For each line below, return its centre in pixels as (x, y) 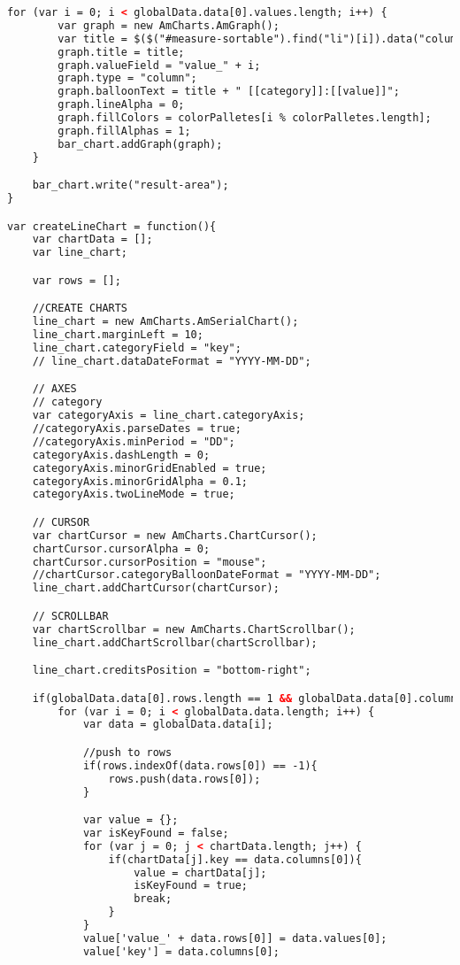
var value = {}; (130, 820)
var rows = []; (77, 280)
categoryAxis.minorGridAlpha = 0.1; (140, 481)
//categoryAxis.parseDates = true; (137, 429)
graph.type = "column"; (127, 78)
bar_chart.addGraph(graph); (140, 144)
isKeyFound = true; (191, 886)
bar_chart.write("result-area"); (130, 185)
